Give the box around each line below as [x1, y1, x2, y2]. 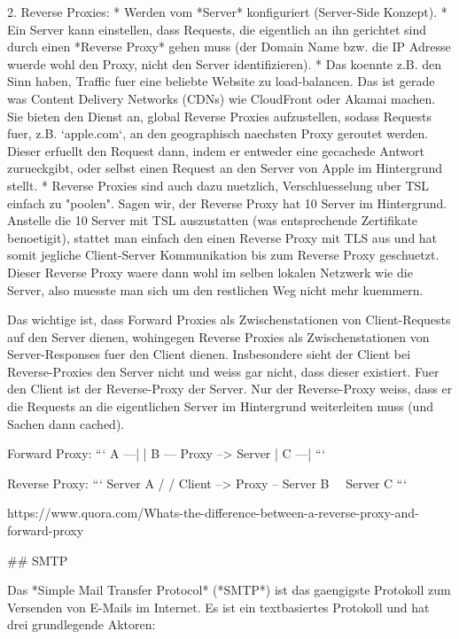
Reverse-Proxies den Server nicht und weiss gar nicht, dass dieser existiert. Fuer [7, 362, 440, 380]
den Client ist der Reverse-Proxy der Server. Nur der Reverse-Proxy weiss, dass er [7, 379, 453, 398]
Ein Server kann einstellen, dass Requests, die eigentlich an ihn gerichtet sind [7, 19, 427, 38]
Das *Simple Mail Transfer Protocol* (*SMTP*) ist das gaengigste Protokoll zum [7, 581, 451, 599]
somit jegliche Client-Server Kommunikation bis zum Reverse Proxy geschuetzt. [7, 245, 440, 264]
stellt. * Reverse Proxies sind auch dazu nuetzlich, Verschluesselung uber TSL [7, 175, 430, 194]
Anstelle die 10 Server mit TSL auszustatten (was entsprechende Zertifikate [7, 211, 418, 230]
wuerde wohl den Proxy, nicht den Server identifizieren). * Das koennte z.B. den [7, 54, 442, 73]
